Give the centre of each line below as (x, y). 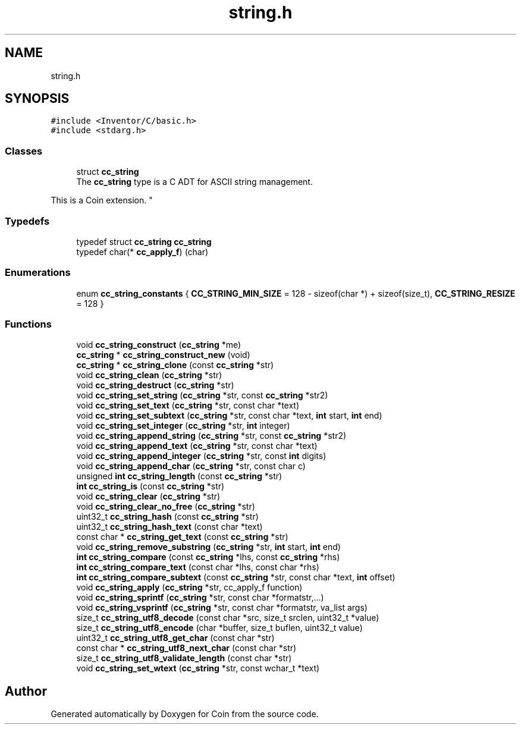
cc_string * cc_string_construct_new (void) (163, 355)
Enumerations (38, 273)
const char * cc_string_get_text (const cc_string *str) (182, 537)
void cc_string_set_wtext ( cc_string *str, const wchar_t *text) (198, 668)
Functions (28, 324)
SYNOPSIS (37, 99)
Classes (24, 151)
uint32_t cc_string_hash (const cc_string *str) (167, 517)
